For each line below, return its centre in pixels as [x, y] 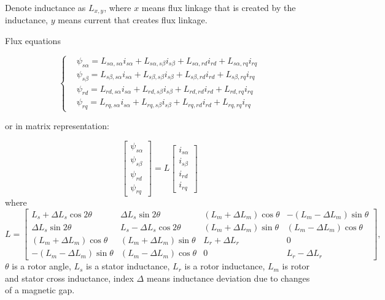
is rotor [296, 266]
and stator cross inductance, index [69, 278]
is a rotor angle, [41, 266]
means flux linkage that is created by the [219, 7]
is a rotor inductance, [225, 266]
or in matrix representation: [57, 126]
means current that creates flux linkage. [133, 20]
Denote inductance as [45, 7]
